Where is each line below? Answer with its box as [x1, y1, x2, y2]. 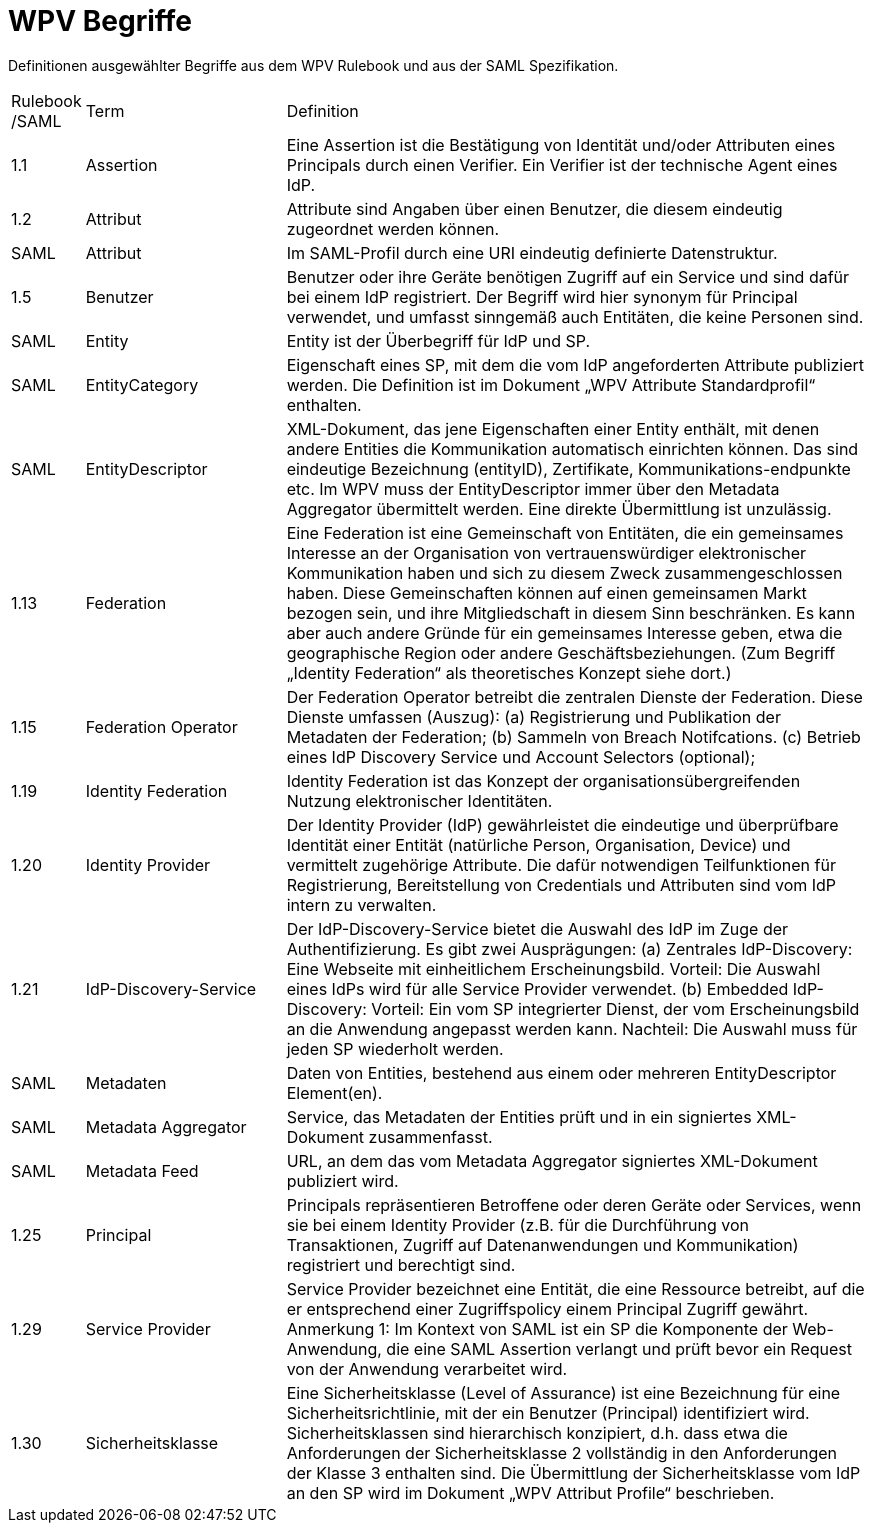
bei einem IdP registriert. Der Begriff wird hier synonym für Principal [286, 286, 798, 307]
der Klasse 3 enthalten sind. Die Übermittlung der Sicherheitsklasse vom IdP [286, 1462, 861, 1483]
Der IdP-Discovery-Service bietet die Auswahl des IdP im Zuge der [286, 918, 789, 939]
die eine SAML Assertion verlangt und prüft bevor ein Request [386, 1338, 853, 1359]
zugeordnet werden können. [286, 218, 500, 239]
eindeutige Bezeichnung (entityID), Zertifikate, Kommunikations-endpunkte [286, 458, 851, 479]
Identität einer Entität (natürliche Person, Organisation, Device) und [286, 834, 791, 855]
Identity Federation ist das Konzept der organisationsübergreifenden [286, 770, 801, 791]
